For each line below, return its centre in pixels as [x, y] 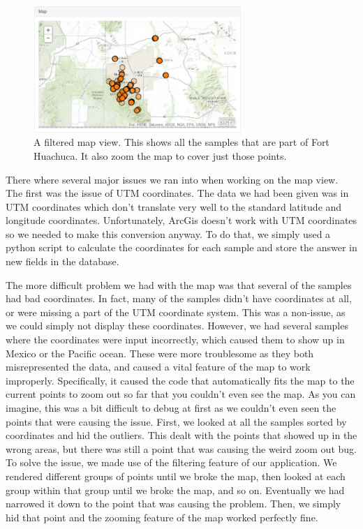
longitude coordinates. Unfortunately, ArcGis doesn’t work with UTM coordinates [181, 220]
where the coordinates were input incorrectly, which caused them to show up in [175, 340]
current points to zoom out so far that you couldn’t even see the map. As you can [181, 394]
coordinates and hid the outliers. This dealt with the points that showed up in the [181, 435]
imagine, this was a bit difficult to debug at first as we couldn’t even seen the [171, 408]
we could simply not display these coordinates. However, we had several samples [177, 326]
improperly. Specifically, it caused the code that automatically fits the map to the [180, 380]
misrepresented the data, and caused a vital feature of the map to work [158, 367]
